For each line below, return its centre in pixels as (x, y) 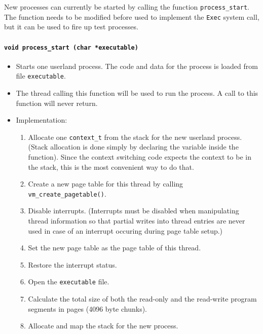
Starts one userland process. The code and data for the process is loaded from (137, 66)
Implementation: (42, 120)
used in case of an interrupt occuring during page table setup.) (125, 230)
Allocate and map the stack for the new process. (103, 326)
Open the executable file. (69, 282)
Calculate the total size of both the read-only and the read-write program (142, 299)
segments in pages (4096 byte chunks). (87, 308)
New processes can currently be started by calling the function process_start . (127, 7)
